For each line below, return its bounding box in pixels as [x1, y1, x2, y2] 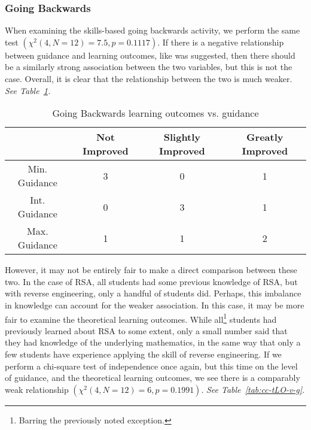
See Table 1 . [5, 84, 51, 96]
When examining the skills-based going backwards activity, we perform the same [5, 24, 300, 37]
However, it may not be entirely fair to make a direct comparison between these [5, 264, 297, 276]
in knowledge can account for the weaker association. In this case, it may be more [5, 298, 304, 311]
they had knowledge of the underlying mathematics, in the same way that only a [5, 336, 301, 349]
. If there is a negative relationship [157, 35, 284, 48]
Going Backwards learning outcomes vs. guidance [52, 106, 259, 120]
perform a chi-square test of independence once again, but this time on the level [5, 359, 298, 372]
